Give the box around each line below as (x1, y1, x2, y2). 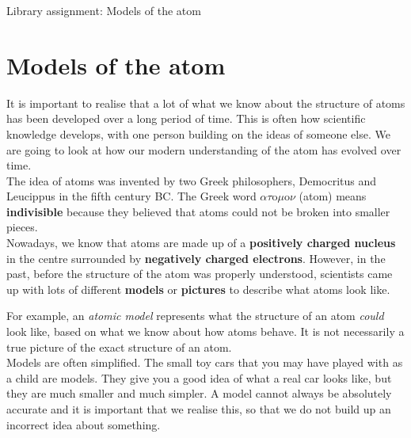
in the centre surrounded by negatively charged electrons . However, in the (6, 249, 386, 266)
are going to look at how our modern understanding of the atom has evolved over (6, 141, 401, 158)
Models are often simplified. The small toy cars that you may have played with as (6, 354, 403, 371)
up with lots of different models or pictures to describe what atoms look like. (6, 280, 390, 297)
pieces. (6, 219, 38, 235)
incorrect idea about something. (6, 416, 161, 432)
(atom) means (299, 188, 367, 204)
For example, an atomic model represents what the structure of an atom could (6, 307, 384, 324)
